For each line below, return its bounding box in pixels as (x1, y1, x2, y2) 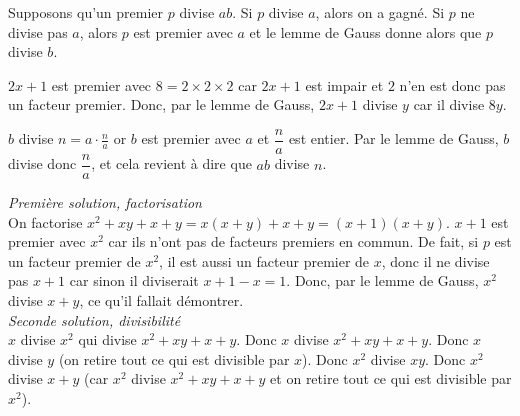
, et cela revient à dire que (91, 153, 252, 174)
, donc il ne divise (381, 250, 490, 271)
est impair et (305, 74, 384, 95)
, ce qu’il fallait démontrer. (79, 290, 244, 311)
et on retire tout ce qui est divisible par (270, 368, 512, 389)
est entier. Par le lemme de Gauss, (288, 128, 499, 149)
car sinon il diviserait (69, 270, 199, 291)
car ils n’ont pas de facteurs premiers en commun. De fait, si (108, 231, 479, 252)
